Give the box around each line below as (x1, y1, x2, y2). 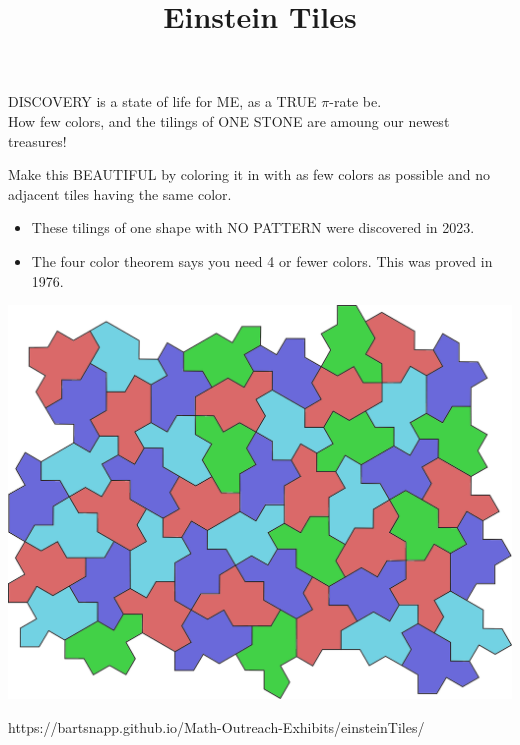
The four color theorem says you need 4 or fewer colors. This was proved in (31, 250, 493, 271)
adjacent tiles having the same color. (8, 183, 232, 204)
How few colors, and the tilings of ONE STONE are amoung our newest (8, 110, 450, 131)
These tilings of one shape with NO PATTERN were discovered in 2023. (31, 217, 475, 238)
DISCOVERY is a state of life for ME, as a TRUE (8, 91, 317, 112)
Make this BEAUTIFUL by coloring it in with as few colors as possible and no (8, 164, 490, 185)
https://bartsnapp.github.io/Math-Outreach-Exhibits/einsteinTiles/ (8, 716, 425, 737)
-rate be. (329, 91, 382, 112)
